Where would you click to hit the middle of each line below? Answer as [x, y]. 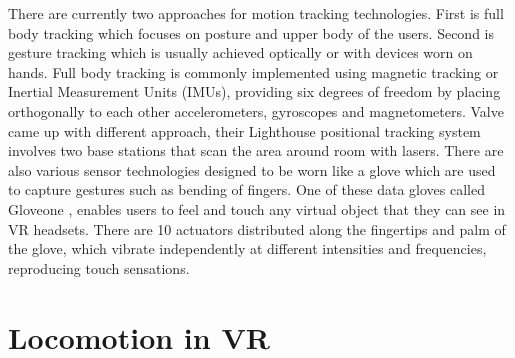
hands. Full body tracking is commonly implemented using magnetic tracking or [253, 71]
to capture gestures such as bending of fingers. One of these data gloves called [247, 189]
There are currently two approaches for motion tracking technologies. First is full [256, 13]
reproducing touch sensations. [99, 267]
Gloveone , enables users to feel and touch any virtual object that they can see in [257, 208]
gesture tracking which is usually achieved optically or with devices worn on [240, 52]
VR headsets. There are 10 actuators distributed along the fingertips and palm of [257, 228]
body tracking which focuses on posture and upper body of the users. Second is [251, 32]
